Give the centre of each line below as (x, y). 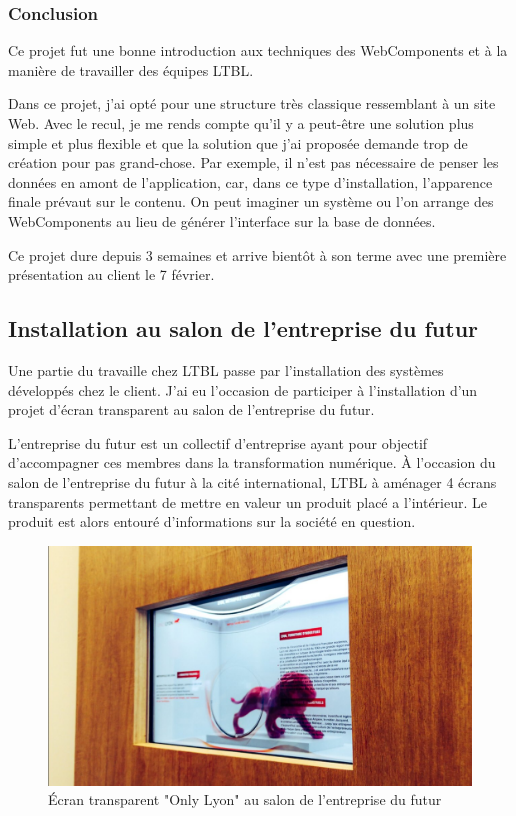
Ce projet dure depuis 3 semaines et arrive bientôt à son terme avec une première (257, 254)
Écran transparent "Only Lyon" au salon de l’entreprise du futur (245, 799)
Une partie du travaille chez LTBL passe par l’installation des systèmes (226, 369)
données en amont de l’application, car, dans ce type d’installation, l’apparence (250, 181)
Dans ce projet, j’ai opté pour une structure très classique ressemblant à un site (252, 103)
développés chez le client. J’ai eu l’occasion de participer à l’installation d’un (243, 389)
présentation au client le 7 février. (111, 274)
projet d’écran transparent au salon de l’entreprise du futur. (191, 409)
